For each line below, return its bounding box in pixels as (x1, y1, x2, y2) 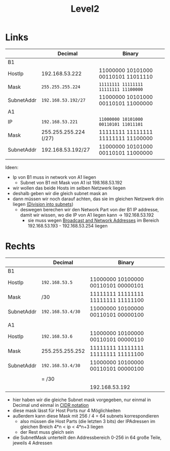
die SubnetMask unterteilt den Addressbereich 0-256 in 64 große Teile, (12, 434, 162, 440)
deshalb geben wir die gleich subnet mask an (12, 190, 107, 196)
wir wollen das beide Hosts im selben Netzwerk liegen (12, 185, 126, 191)
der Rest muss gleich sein (20, 429, 74, 435)
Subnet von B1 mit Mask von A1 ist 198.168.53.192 (20, 179, 122, 185)
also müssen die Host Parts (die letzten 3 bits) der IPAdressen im (20, 418, 156, 424)
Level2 (70, 3, 100, 15)
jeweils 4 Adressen (12, 440, 53, 446)
